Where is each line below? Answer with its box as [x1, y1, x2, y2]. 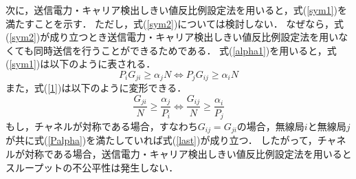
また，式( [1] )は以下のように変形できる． [5, 81, 187, 95]
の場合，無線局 [236, 118, 304, 133]
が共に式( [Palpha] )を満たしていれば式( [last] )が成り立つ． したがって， [5, 133, 318, 147]
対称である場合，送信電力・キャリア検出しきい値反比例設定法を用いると [24, 147, 352, 160]
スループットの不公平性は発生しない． [5, 160, 179, 174]
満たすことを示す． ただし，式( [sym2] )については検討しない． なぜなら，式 [5, 16, 344, 30]
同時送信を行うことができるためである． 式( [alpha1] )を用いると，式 [33, 43, 337, 57]
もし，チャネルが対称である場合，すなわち [5, 118, 198, 133]
